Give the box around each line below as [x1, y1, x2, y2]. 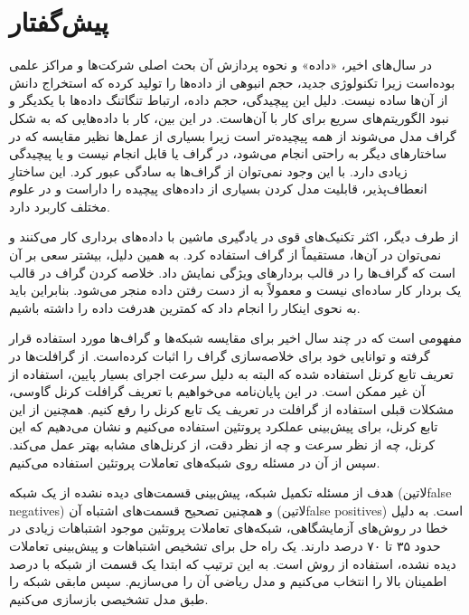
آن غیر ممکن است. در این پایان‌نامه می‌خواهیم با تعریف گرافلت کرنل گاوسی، [9, 382, 426, 401]
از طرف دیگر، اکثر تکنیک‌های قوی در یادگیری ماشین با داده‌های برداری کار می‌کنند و [9, 227, 459, 246]
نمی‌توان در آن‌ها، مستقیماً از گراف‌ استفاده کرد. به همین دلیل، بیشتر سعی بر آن [9, 245, 442, 264]
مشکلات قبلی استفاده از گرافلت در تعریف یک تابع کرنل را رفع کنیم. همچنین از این [9, 399, 455, 418]
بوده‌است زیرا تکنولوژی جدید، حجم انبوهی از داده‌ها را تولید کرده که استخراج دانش [9, 72, 455, 91]
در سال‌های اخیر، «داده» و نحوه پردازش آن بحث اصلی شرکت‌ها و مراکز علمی [9, 55, 432, 74]
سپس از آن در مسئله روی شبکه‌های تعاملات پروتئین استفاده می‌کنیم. [9, 452, 380, 471]
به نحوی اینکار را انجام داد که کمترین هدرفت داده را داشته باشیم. [9, 298, 361, 317]
